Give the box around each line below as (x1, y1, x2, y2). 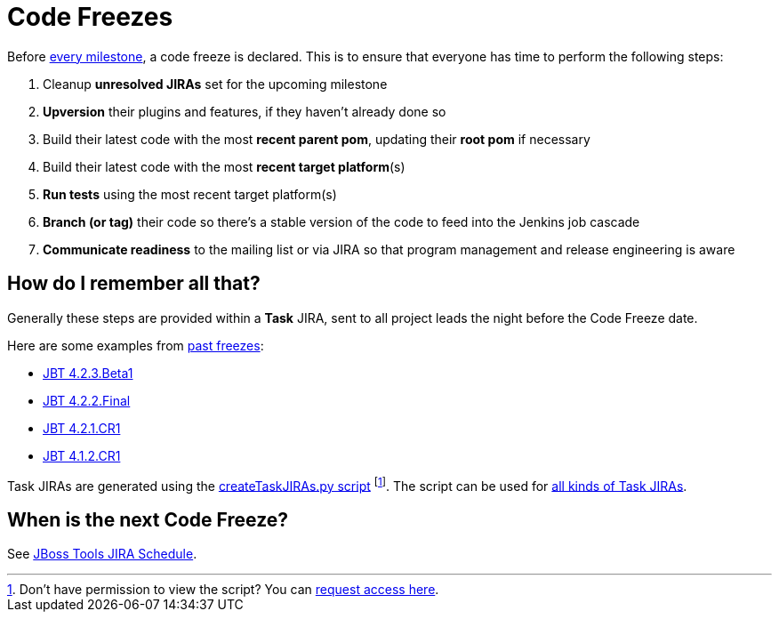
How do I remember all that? (7, 272, 261, 295)
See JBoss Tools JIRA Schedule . (7, 546, 197, 562)
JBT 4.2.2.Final (43, 392, 131, 408)
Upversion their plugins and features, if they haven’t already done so (43, 103, 446, 119)
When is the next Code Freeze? (7, 508, 289, 531)
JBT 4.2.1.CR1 (43, 420, 121, 436)
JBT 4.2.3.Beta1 (43, 365, 133, 381)
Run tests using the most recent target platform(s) (43, 186, 337, 202)
